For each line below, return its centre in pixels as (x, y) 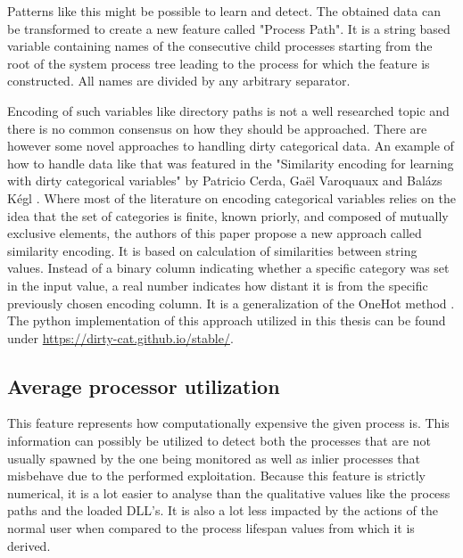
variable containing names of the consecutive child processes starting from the (220, 46)
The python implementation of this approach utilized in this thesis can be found (227, 320)
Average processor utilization (144, 386)
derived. (29, 545)
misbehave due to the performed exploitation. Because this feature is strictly (216, 476)
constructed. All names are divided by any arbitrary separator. (179, 81)
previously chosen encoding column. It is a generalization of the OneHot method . (231, 303)
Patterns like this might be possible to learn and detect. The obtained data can (224, 11)
